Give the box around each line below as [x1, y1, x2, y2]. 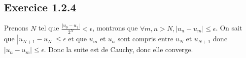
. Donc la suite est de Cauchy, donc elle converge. [44, 44, 193, 55]
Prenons [4, 23, 29, 33]
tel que [38, 23, 59, 33]
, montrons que [92, 23, 138, 33]
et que [68, 33, 87, 44]
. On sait [215, 23, 243, 33]
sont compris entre [117, 33, 174, 44]
